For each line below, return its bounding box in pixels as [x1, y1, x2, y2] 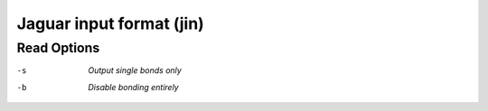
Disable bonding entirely [88, 81, 180, 92]
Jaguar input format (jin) [16, 14, 205, 33]
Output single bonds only [88, 65, 183, 76]
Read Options [16, 40, 100, 56]
